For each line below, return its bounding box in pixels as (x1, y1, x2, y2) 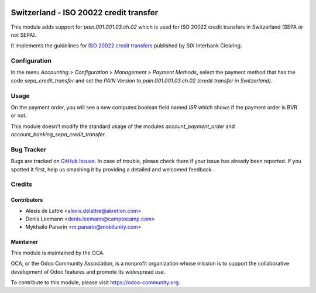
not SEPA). (11, 31, 37, 38)
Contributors (11, 197, 43, 204)
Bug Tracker (11, 145, 47, 153)
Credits (11, 180, 32, 188)
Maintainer (11, 239, 38, 246)
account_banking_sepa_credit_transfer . (11, 131, 107, 138)
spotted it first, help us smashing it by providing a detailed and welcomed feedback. (11, 166, 213, 173)
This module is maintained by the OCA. (11, 249, 105, 256)
